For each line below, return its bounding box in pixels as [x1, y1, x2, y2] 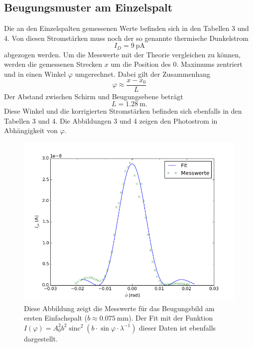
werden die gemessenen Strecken [4, 59, 102, 69]
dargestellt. [24, 333, 58, 344]
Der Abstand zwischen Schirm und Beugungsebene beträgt [4, 91, 183, 101]
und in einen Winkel [4, 69, 66, 79]
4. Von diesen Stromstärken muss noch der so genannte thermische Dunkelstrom [4, 32, 249, 43]
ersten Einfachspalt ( [24, 313, 88, 323]
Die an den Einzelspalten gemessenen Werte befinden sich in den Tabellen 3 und [4, 23, 249, 33]
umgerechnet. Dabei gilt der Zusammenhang [75, 69, 210, 79]
